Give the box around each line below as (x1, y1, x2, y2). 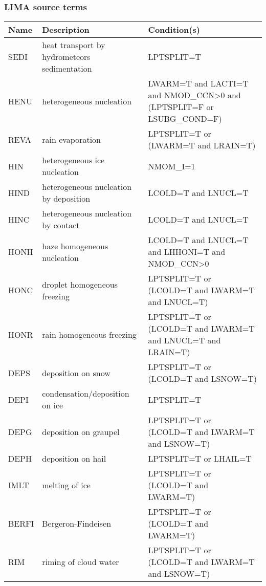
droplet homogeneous (42, 278, 118, 290)
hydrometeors (42, 51, 91, 63)
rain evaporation (42, 133, 101, 145)
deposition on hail (42, 452, 106, 465)
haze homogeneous (42, 240, 108, 252)
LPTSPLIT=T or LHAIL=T (148, 452, 252, 465)
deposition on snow (42, 366, 110, 379)
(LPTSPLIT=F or (148, 101, 214, 113)
